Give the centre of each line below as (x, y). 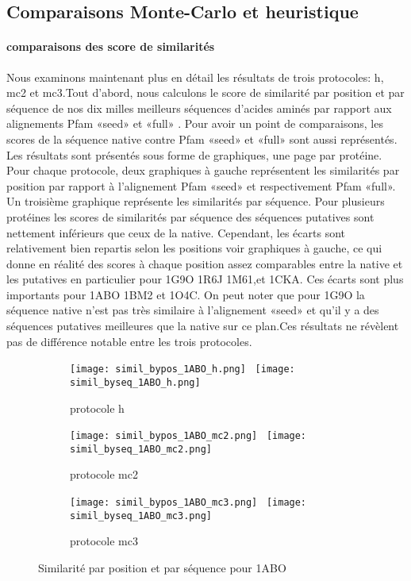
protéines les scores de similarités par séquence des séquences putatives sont (190, 216)
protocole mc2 (104, 474)
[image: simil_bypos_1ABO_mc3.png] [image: (188, 503)
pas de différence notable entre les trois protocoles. (129, 341)
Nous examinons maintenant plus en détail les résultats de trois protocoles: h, (195, 77)
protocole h (97, 408)
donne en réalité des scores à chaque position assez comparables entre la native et (205, 263)
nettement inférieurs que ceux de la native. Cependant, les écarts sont (176, 232)
